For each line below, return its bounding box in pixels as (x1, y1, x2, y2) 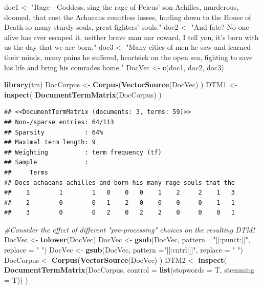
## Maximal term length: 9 (4, 139, 96, 146)
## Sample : (4, 159, 89, 166)
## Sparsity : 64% (4, 128, 103, 136)
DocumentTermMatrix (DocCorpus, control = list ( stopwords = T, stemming (4, 264, 255, 275)
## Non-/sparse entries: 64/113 (4, 118, 114, 126)
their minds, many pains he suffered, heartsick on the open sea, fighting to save (4, 51, 253, 62)
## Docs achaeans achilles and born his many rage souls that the (4, 179, 235, 186)
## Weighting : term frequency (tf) (4, 148, 162, 156)
